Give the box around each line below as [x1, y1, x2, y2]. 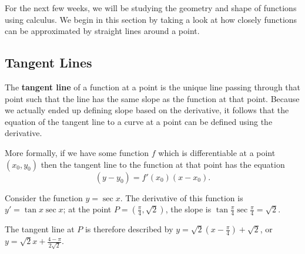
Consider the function [5, 191, 83, 204]
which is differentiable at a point [158, 146, 276, 158]
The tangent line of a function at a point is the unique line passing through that [5, 80, 300, 93]
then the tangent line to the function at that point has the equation [41, 158, 285, 170]
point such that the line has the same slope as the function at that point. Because [5, 92, 300, 104]
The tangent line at [5, 223, 75, 235]
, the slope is [165, 203, 212, 215]
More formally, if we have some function [5, 146, 149, 158]
